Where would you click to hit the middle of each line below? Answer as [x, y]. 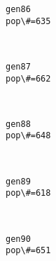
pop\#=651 [28, 251]
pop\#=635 [28, 21]
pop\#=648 [28, 136]
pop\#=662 [28, 78]
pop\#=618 [28, 193]
